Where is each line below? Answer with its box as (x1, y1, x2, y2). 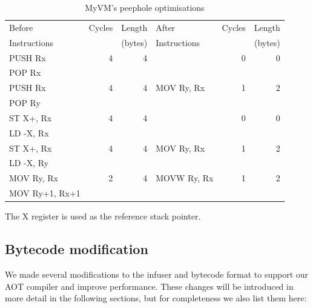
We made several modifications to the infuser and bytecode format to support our (5, 268, 309, 281)
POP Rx (9, 66, 41, 79)
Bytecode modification (5, 239, 148, 258)
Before (9, 21, 33, 33)
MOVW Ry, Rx (156, 172, 214, 184)
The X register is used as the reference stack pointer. (5, 210, 201, 223)
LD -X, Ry (9, 156, 49, 169)
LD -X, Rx (9, 126, 49, 139)
